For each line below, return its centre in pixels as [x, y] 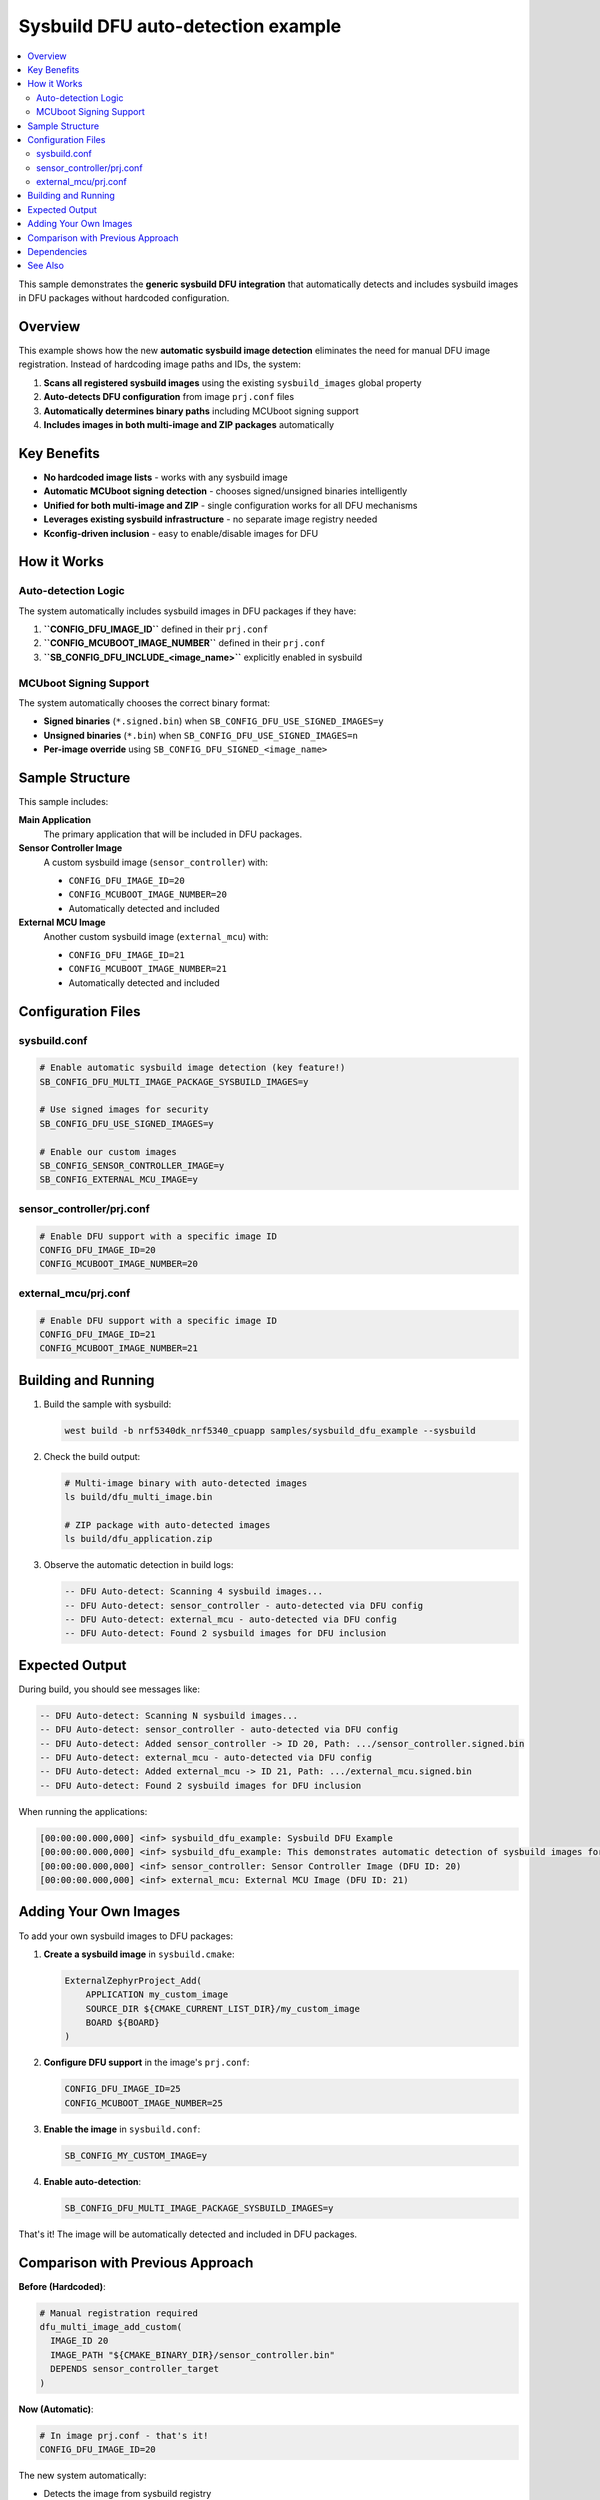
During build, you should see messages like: [109, 1689]
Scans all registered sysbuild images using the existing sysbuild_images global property [232, 382]
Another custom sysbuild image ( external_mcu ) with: [156, 936]
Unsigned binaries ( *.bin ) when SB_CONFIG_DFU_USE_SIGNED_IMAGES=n [201, 735]
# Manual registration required [119, 2313]
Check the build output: [92, 1456]
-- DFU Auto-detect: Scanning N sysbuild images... [169, 1715]
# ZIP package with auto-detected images [167, 1524]
